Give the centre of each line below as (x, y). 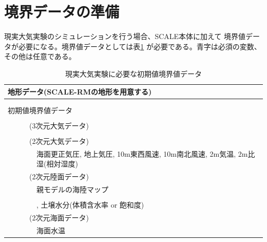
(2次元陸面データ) (59, 176)
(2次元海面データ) (59, 218)
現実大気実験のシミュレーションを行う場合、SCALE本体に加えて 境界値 (125, 36)
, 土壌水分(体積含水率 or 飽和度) (90, 205)
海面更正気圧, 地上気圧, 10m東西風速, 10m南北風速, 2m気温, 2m (142, 153)
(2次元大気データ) (59, 141)
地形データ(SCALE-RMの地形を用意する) (80, 91)
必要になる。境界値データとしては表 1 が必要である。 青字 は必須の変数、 (140, 46)
